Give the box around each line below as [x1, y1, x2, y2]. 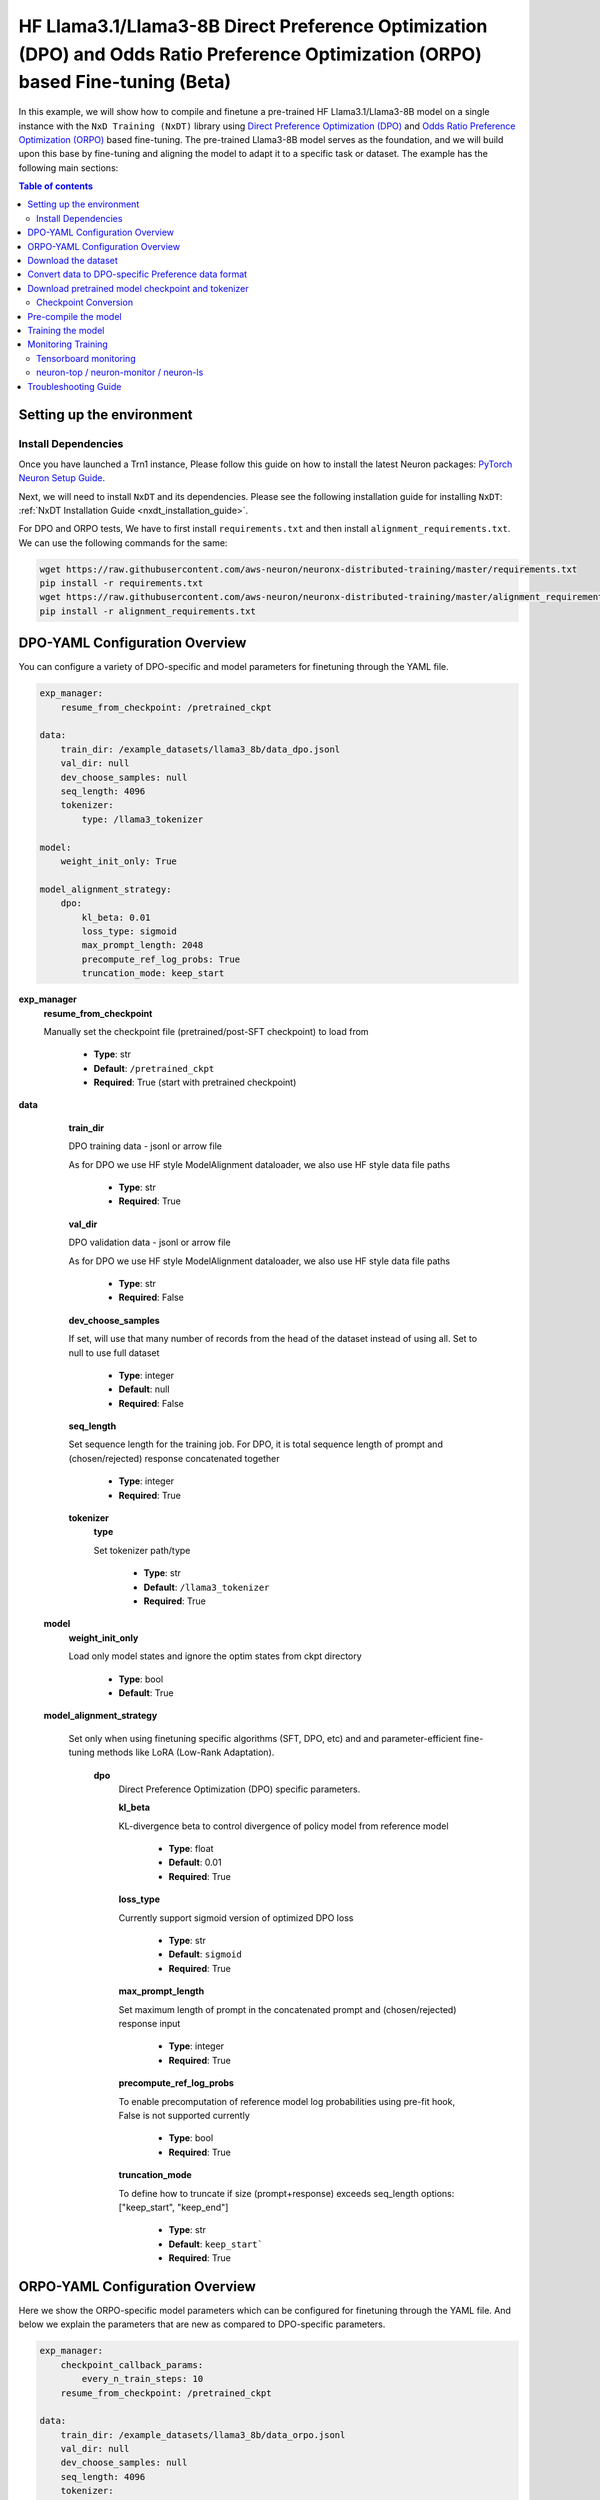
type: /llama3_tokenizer [81, 813, 204, 825]
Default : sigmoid [168, 1948, 242, 1960]
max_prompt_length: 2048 [81, 940, 204, 951]
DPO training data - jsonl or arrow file [68, 1140, 222, 1152]
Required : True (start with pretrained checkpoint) [93, 1076, 297, 1089]
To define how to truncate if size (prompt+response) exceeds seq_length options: [118, 2187, 455, 2199]
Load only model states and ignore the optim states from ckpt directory [68, 1650, 362, 1662]
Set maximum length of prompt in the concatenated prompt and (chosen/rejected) [118, 2003, 457, 2015]
